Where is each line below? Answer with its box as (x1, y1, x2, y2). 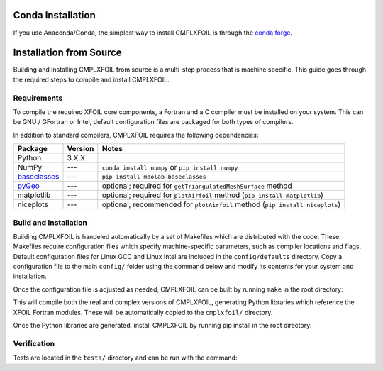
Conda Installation (13, 9, 96, 21)
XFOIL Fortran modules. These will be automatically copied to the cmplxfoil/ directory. (13, 308, 273, 316)
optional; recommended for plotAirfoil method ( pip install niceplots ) (101, 199, 341, 209)
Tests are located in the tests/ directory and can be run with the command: (13, 353, 238, 362)
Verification (13, 338, 55, 348)
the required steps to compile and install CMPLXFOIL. (13, 75, 170, 84)
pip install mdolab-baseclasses (101, 172, 206, 180)
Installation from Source (13, 47, 122, 59)
